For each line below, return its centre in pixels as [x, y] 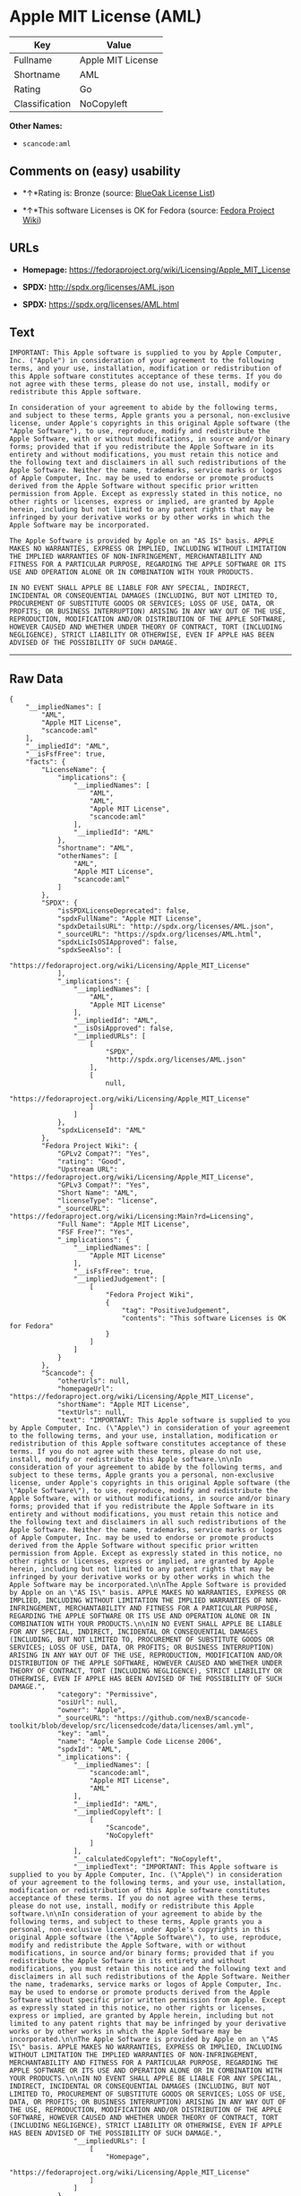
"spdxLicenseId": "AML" [101, 1130]
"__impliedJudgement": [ [120, 1279]
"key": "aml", [83, 1734]
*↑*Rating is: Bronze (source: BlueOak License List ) [119, 193]
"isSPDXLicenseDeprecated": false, [124, 911]
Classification [43, 103]
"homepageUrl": [86, 1389]
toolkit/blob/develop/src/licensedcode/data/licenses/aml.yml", [132, 1726]
